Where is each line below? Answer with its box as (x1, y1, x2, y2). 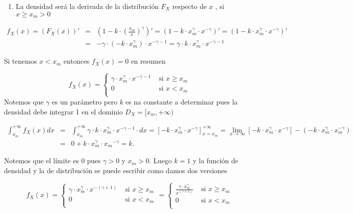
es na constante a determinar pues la (125, 96, 238, 106)
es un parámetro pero (51, 96, 118, 106)
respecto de (172, 1, 207, 11)
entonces (63, 56, 90, 66)
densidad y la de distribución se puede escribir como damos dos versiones (4, 165, 227, 175)
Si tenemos (4, 56, 37, 66)
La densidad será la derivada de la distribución (15, 1, 159, 11)
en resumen (131, 56, 166, 66)
